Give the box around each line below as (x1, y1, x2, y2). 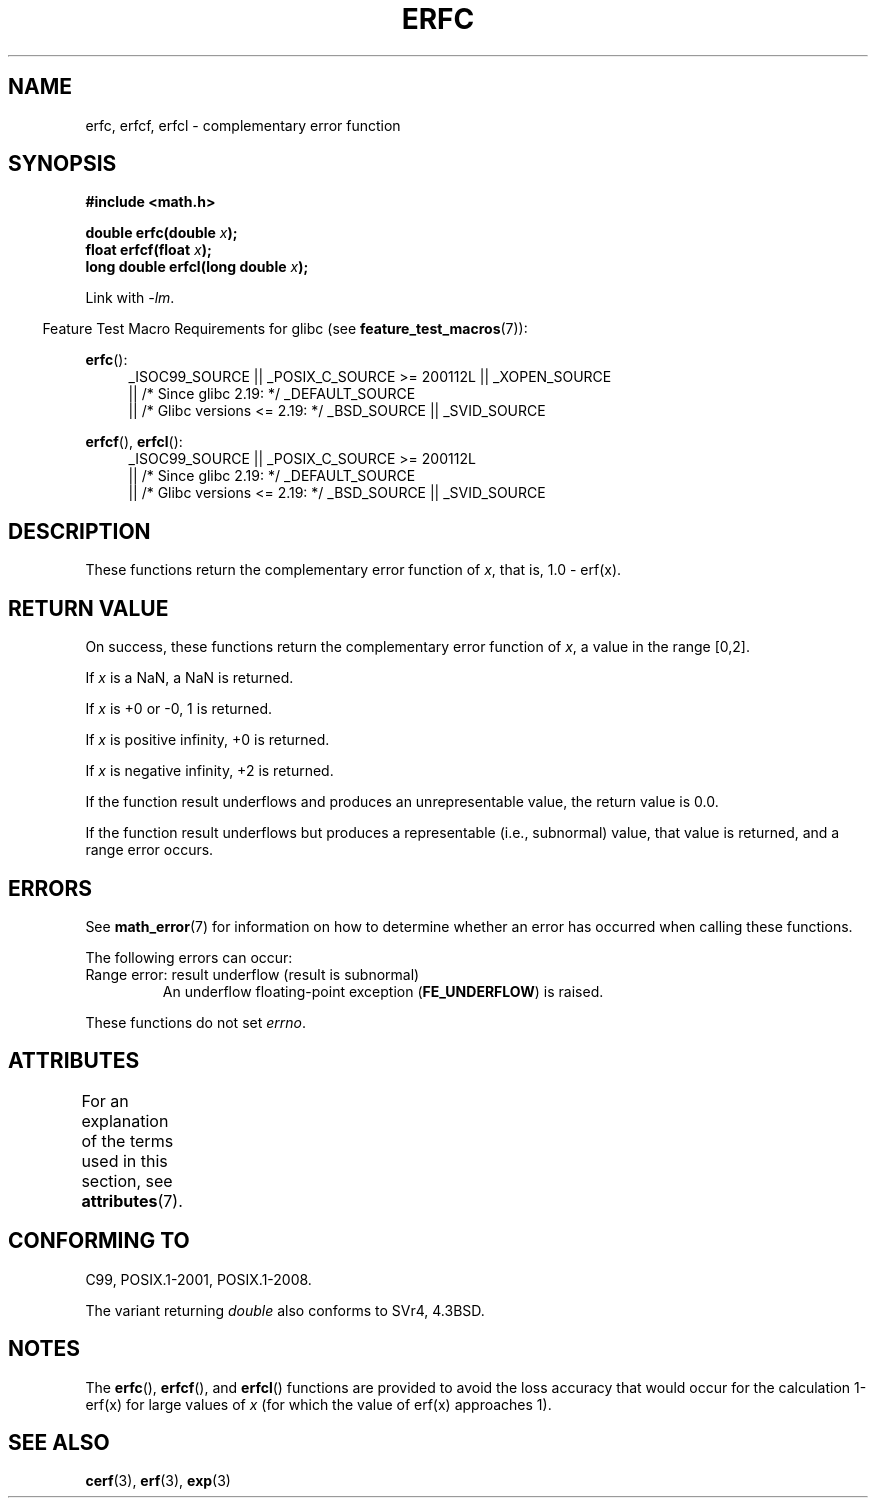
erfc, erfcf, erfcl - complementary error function (85, 116, 401, 134)
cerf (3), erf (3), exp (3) (85, 1472, 231, 1490)
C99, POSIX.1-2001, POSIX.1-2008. (85, 1270, 312, 1288)
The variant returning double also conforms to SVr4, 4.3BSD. (85, 1301, 485, 1319)
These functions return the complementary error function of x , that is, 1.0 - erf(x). (85, 561, 622, 579)
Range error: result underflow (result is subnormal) (85, 965, 420, 983)
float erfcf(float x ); (85, 241, 212, 259)
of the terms (81, 1130, 174, 1151)
